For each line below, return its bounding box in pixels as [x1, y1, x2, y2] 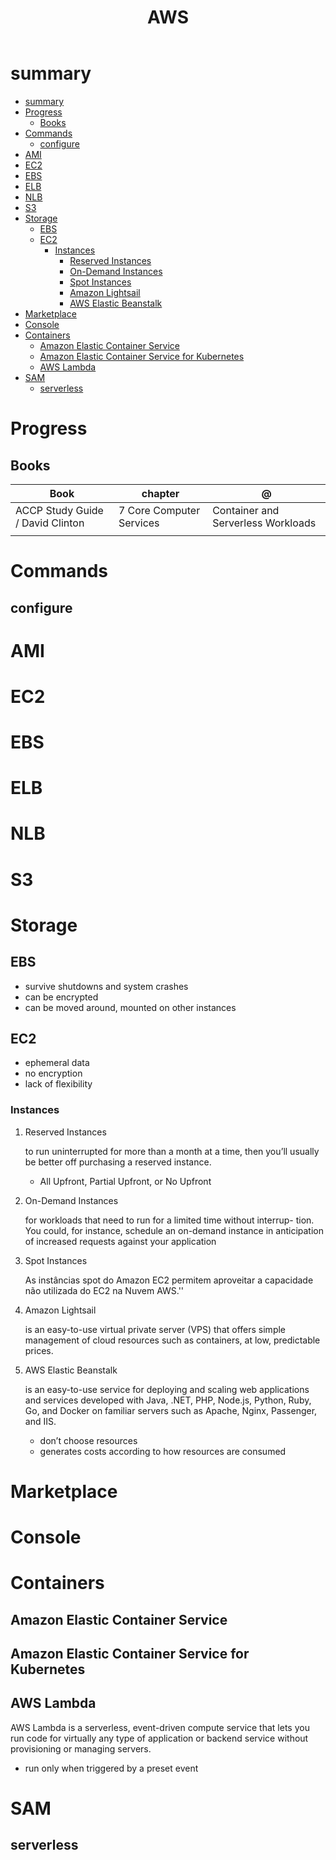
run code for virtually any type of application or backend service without [10, 1732, 309, 1744]
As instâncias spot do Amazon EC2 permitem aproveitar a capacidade [24, 1274, 314, 1286]
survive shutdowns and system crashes [24, 980, 189, 992]
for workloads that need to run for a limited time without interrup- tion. [24, 1214, 315, 1226]
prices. [24, 1344, 54, 1356]
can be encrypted [24, 991, 99, 1003]
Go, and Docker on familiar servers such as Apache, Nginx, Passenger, [24, 1404, 318, 1416]
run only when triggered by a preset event [24, 1762, 199, 1774]
